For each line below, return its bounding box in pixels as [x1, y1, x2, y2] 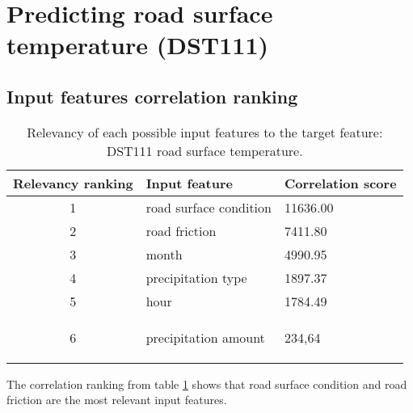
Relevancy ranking [13, 173, 133, 192]
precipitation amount [145, 327, 265, 347]
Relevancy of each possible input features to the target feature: [27, 122, 383, 141]
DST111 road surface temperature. [106, 141, 303, 160]
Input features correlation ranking [6, 83, 298, 108]
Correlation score [284, 173, 397, 192]
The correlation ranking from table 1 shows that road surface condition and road [6, 375, 407, 392]
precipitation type [145, 268, 247, 287]
